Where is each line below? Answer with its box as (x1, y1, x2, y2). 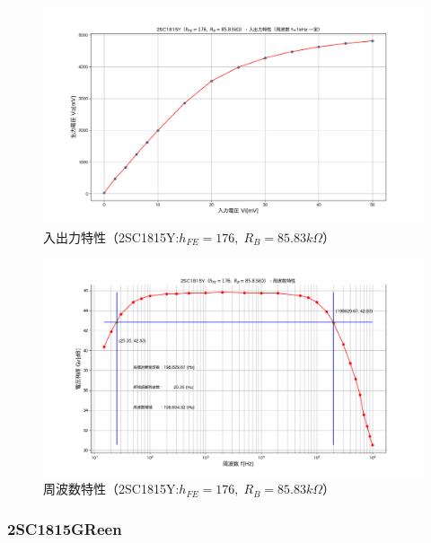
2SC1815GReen (7, 517, 122, 539)
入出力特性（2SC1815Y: (43, 227, 180, 246)
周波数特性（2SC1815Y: (43, 479, 180, 498)
